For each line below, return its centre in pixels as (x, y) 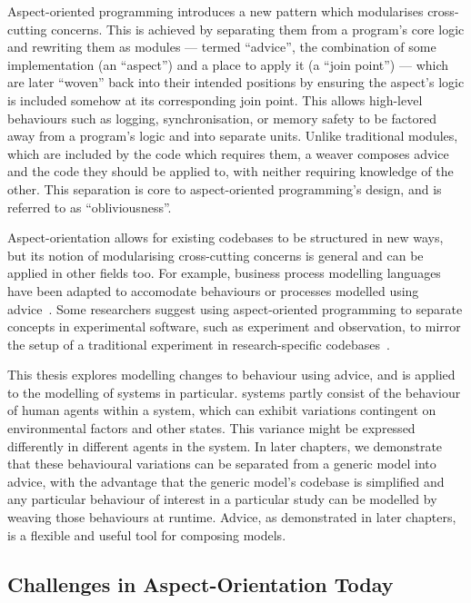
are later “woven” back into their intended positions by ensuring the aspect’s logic (236, 82)
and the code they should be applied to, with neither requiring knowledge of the (230, 171)
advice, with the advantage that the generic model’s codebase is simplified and (226, 481)
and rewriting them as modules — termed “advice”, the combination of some (222, 47)
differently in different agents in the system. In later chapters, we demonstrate (225, 445)
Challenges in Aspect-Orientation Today (200, 583)
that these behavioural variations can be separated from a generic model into (222, 464)
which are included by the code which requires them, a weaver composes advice (228, 153)
